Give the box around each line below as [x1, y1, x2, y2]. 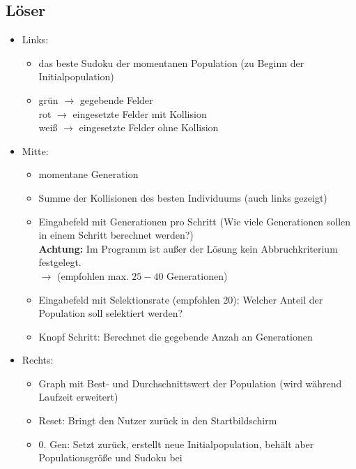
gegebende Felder [79, 92, 153, 107]
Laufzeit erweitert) [38, 389, 118, 404]
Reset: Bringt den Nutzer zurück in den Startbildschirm [38, 413, 277, 428]
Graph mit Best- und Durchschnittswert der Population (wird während [38, 375, 342, 390]
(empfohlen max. [56, 268, 129, 283]
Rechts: [22, 352, 54, 367]
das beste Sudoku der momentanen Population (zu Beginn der [38, 55, 304, 70]
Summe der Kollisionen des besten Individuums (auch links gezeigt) [38, 190, 327, 204]
